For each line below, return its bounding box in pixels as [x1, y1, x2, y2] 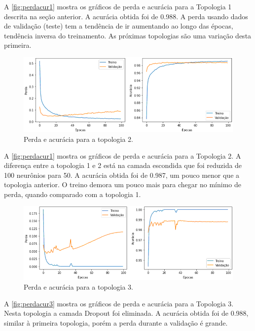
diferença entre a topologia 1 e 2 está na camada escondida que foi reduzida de [4, 160, 242, 170]
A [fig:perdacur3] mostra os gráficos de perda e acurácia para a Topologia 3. [4, 298, 234, 308]
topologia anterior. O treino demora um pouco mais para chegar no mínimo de [4, 179, 241, 190]
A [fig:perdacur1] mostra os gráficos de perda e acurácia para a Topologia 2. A [4, 150, 241, 161]
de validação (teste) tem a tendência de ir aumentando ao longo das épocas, [4, 21, 233, 31]
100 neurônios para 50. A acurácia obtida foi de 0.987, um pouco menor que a [4, 169, 240, 180]
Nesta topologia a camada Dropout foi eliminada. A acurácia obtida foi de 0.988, [4, 308, 249, 318]
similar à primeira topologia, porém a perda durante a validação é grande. [4, 317, 228, 328]
